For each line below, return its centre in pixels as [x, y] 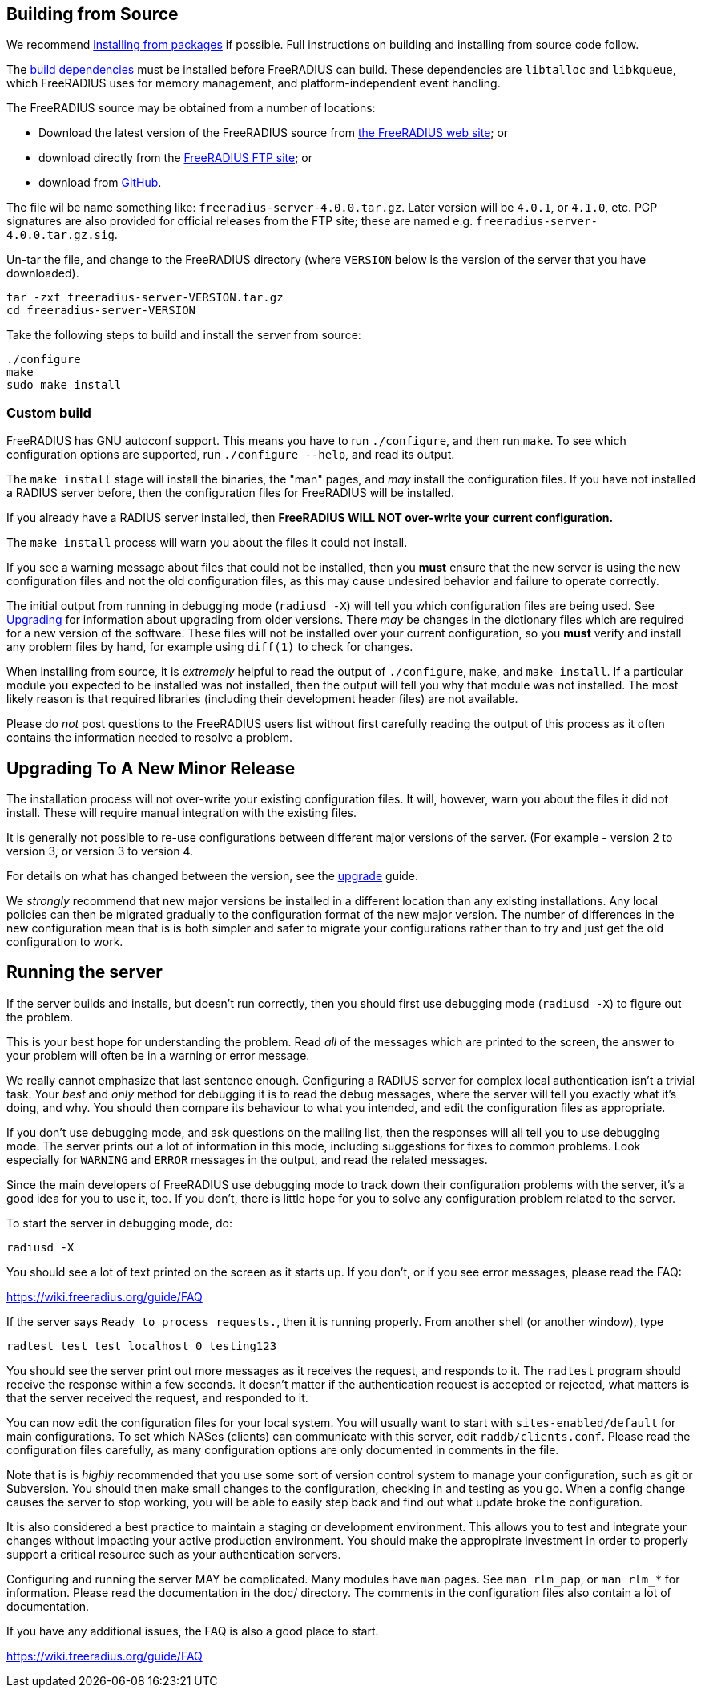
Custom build [49, 412]
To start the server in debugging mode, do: [120, 1223]
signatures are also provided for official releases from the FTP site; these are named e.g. [240, 221]
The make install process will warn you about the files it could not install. [207, 543]
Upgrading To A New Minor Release [151, 768]
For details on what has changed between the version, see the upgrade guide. [213, 876]
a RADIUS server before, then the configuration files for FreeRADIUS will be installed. [231, 493]
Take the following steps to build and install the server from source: [184, 335]
